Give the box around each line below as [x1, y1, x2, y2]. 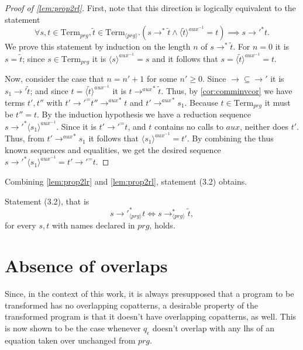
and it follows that [151, 52, 218, 64]
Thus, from [5, 132, 44, 144]
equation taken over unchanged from [5, 334, 136, 346]
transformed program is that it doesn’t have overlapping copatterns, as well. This [5, 310, 297, 323]
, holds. [149, 219, 175, 231]
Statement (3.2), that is [5, 195, 89, 207]
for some [147, 72, 177, 85]
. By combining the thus [187, 132, 274, 144]
